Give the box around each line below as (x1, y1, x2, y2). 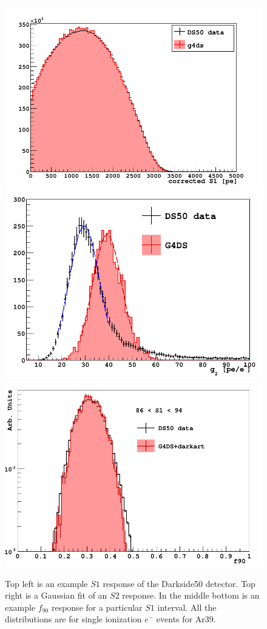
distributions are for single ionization (5, 613, 142, 625)
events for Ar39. (156, 613, 216, 625)
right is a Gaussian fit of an (5, 589, 107, 602)
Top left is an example (5, 577, 88, 589)
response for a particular (51, 600, 143, 613)
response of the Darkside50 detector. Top (103, 577, 255, 589)
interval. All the (157, 600, 217, 613)
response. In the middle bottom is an (122, 589, 260, 602)
